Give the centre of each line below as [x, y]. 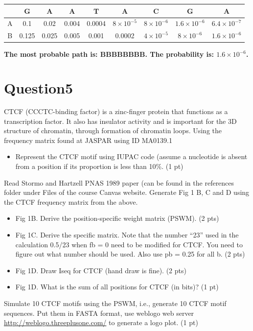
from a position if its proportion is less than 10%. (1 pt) [99, 166]
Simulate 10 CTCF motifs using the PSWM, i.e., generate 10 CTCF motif [115, 303]
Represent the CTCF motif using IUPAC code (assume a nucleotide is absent [131, 156]
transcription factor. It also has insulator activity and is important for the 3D [120, 121]
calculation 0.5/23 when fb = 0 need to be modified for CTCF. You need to [129, 244]
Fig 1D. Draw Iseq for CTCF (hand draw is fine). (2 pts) [101, 270]
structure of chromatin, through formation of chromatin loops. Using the [113, 130]
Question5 [39, 88]
